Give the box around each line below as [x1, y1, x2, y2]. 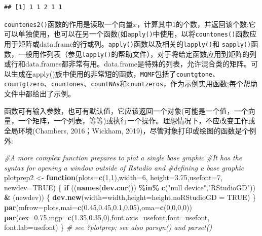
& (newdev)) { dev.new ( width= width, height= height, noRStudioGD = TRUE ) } [4, 192, 256, 203]
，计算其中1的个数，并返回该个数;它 [136, 18, 256, 29]
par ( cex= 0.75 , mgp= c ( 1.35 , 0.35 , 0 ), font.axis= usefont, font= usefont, [4, 212, 210, 222]
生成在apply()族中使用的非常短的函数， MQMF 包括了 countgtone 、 [11, 68, 219, 79]
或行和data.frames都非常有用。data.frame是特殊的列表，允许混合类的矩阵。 [4, 58, 251, 69]
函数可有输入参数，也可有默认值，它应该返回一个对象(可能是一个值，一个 [4, 105, 248, 116]
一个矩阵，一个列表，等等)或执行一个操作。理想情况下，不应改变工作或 [18, 115, 255, 126]
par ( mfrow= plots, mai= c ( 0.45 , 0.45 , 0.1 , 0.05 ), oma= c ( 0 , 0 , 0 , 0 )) [4, 202, 192, 213]
